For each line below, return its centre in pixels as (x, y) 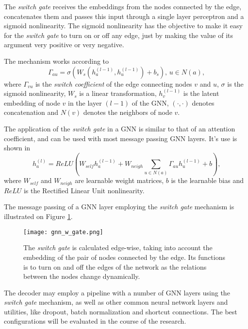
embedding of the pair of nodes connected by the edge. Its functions (124, 257)
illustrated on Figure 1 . (38, 216)
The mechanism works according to (57, 61)
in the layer (85, 102)
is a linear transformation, (118, 93)
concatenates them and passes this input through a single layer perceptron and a (124, 16)
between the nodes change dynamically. (82, 276)
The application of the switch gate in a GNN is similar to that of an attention (120, 128)
